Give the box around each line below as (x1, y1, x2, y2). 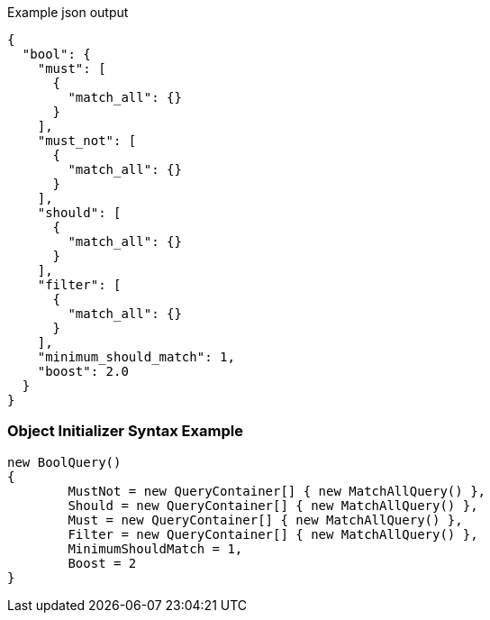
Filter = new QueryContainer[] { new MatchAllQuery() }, (68, 526, 478, 542)
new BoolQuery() (7, 454, 122, 470)
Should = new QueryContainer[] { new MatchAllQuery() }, (68, 497, 478, 513)
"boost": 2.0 (37, 364, 129, 378)
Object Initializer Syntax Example (7, 422, 243, 441)
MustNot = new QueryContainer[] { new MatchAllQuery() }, (68, 483, 486, 498)
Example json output (7, 5, 129, 20)
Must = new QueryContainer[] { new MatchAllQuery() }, (68, 512, 463, 527)
